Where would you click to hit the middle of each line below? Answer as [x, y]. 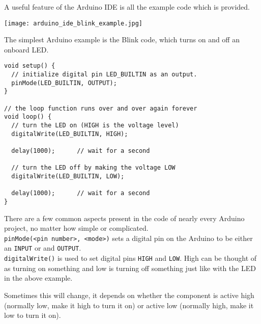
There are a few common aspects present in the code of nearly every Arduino [124, 218]
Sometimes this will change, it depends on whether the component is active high [129, 295]
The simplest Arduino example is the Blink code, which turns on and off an [122, 39]
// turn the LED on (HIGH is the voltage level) [95, 126]
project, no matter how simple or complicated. [76, 228]
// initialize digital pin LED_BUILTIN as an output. [104, 75]
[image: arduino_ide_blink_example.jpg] [74, 23]
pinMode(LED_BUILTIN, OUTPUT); [64, 83]
